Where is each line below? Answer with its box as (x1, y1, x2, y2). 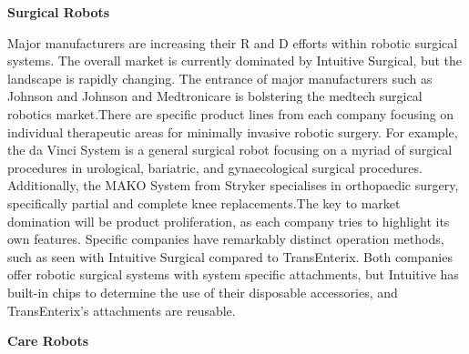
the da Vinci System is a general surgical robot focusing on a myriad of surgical (7, 140, 453, 159)
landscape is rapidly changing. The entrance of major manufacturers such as (7, 68, 433, 87)
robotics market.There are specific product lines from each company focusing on (7, 104, 454, 123)
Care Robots (7, 331, 89, 350)
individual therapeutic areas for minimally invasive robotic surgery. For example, (7, 122, 458, 141)
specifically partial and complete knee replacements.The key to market (7, 193, 401, 212)
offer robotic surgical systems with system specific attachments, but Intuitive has (7, 265, 459, 284)
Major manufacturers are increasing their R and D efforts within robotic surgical (7, 33, 458, 52)
